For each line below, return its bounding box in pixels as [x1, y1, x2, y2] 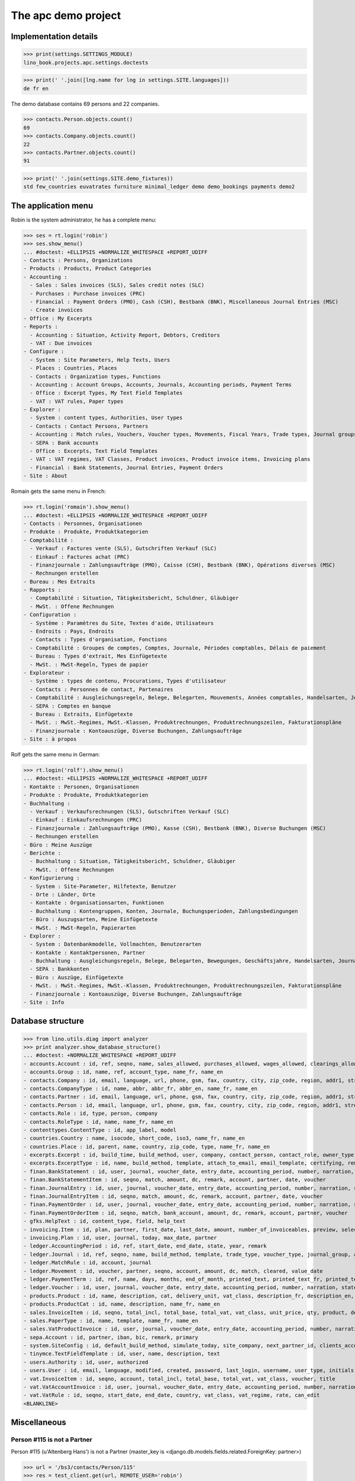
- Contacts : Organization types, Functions [30, 373, 161, 380]
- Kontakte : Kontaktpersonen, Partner [30, 949, 146, 956]
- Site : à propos [23, 736, 77, 743]
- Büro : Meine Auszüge [23, 841, 93, 848]
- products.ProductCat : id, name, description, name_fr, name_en [23, 1301, 220, 1307]
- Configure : [23, 348, 64, 355]
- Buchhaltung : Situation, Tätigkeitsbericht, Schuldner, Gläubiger [30, 858, 236, 865]
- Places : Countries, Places [30, 365, 118, 371]
